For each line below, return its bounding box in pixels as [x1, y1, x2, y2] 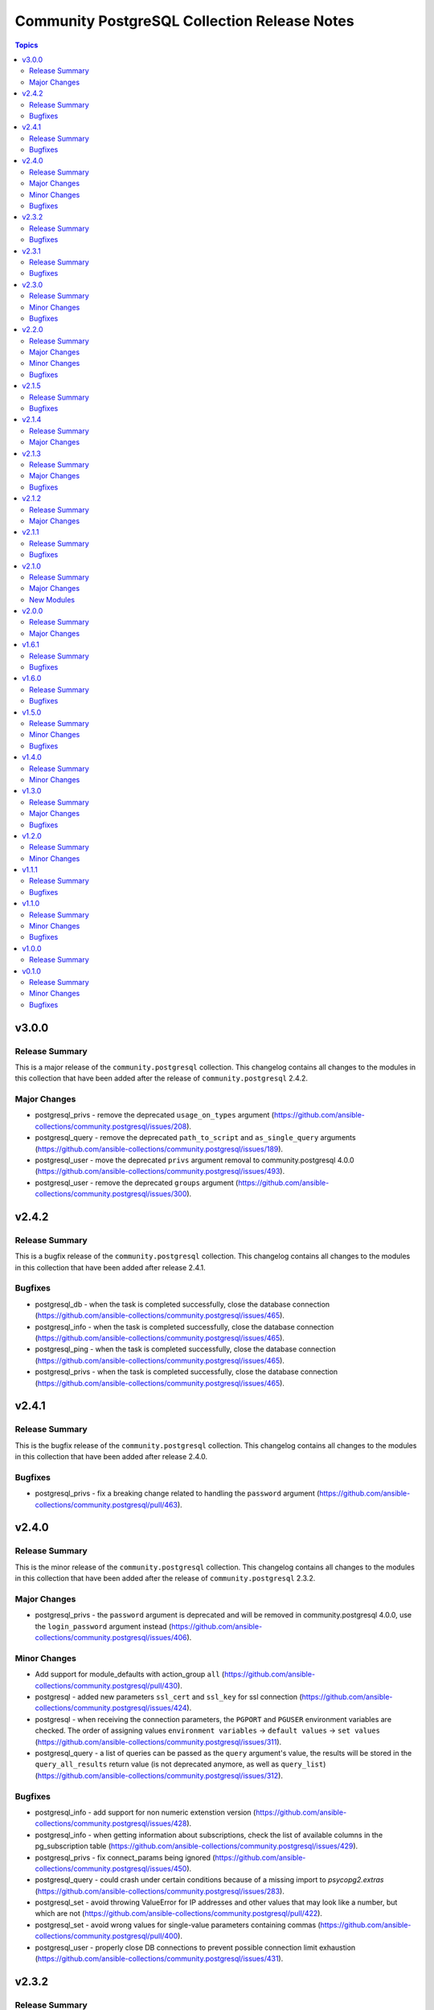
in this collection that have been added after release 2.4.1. [14, 1262, 207, 1272]
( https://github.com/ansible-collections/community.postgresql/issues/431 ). [35, 1954, 284, 1963]
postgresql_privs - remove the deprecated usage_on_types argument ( [35, 1110, 275, 1120]
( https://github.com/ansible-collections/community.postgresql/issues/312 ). [35, 1770, 283, 1780]
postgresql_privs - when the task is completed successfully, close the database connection [35, 1367, 338, 1376]
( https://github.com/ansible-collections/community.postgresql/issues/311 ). [35, 1737, 282, 1746]
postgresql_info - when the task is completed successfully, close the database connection [35, 1322, 334, 1331]
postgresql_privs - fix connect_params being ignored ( [35, 1852, 216, 1862]
